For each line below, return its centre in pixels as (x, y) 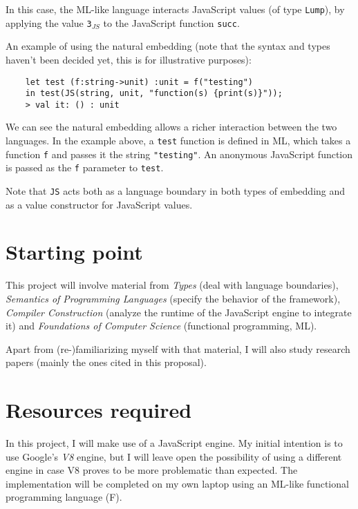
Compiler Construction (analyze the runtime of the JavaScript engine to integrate (179, 312)
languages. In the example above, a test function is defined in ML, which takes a (178, 141)
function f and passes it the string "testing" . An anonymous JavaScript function (179, 154)
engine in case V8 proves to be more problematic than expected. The (152, 470)
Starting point (74, 252)
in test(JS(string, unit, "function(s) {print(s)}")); (154, 94)
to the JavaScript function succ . (171, 22)
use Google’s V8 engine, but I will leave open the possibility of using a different (174, 456)
